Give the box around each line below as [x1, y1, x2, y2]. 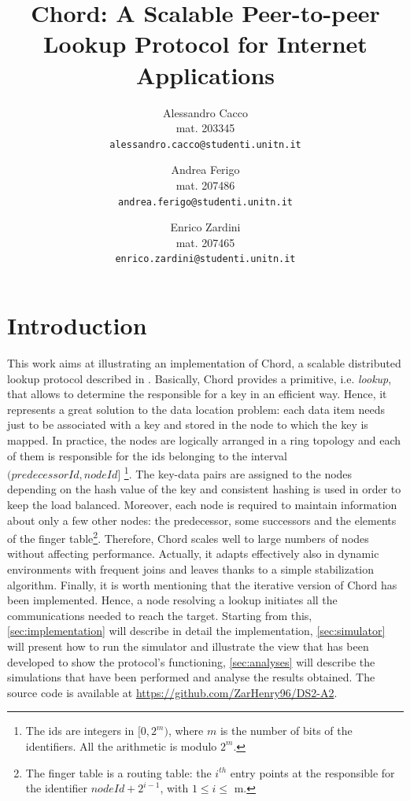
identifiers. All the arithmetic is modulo [25, 737, 217, 754]
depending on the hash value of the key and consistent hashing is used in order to [7, 481, 401, 497]
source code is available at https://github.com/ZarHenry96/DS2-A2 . [7, 684, 338, 700]
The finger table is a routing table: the [25, 764, 212, 781]
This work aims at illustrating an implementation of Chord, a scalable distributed [7, 354, 401, 371]
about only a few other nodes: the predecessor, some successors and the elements [7, 511, 397, 528]
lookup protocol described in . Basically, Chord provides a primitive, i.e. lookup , [7, 370, 392, 386]
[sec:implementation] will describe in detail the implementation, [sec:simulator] [7, 622, 386, 639]
